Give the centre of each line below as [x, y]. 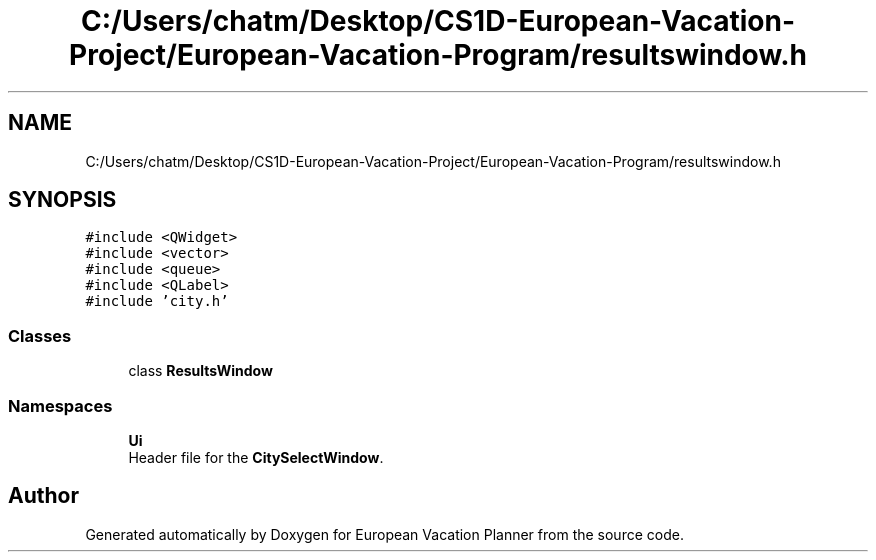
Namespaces [60, 405]
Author [43, 496]
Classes [40, 335]
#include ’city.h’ [157, 301]
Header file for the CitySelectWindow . [256, 457]
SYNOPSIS [62, 200]
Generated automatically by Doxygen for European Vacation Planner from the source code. [384, 534]
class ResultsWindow [200, 371]
